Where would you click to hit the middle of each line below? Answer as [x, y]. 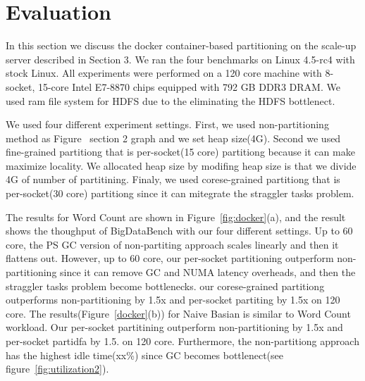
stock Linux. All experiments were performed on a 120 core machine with [164, 73]
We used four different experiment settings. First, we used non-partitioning [167, 124]
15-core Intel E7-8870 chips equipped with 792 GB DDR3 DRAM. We [189, 86]
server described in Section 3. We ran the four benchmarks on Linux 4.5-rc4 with [180, 59]
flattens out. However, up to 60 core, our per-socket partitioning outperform [170, 258]
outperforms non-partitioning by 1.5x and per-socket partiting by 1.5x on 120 [173, 300]
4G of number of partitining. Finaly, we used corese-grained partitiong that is [173, 179]
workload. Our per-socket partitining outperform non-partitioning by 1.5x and [174, 327]
